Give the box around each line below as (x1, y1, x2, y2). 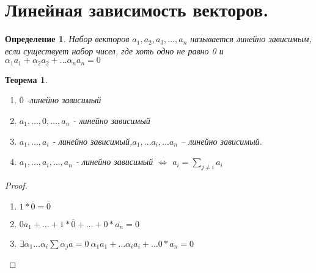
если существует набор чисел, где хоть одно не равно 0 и (5, 44, 224, 57)
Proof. (5, 178, 28, 191)
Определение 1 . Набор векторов (5, 32, 130, 45)
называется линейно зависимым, (190, 32, 312, 45)
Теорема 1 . (5, 73, 48, 86)
